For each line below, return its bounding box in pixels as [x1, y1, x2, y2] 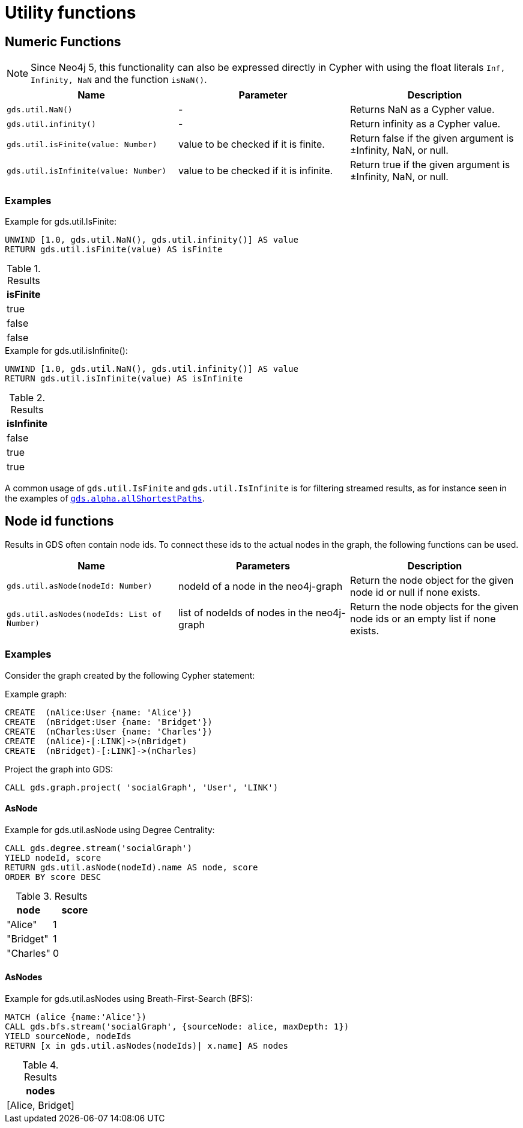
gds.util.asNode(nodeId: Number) [7, 581, 153, 591]
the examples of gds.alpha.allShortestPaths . [5, 493, 205, 503]
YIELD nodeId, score [5, 852, 101, 863]
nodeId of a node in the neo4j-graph [178, 580, 343, 592]
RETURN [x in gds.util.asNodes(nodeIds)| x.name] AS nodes [5, 1040, 289, 1051]
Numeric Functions [5, 34, 121, 49]
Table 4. [22, 1058, 59, 1071]
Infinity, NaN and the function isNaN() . [31, 73, 207, 86]
